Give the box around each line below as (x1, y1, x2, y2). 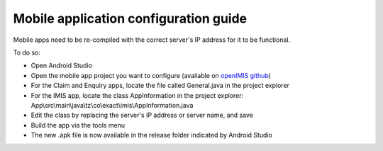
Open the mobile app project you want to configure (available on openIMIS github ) (30, 71, 271, 79)
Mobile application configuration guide (13, 11, 248, 26)
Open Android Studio (30, 61, 92, 70)
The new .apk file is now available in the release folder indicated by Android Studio (30, 131, 272, 140)
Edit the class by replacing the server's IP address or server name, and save (30, 111, 253, 120)
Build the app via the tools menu (30, 121, 126, 129)
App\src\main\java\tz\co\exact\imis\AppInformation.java (30, 101, 194, 109)
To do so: (13, 48, 40, 57)
